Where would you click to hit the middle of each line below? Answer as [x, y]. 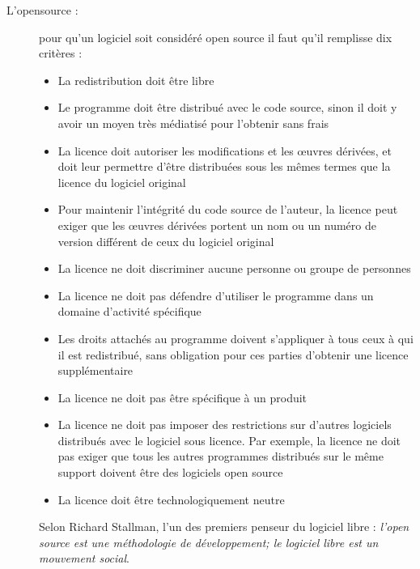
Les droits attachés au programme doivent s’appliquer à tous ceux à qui [235, 338]
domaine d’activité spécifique [129, 311]
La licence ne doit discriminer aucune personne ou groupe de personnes [234, 268]
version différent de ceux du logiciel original [166, 241]
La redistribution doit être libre [136, 80]
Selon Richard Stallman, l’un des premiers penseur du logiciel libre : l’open [224, 527]
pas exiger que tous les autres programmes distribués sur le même [221, 456]
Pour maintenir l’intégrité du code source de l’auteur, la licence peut [228, 209]
